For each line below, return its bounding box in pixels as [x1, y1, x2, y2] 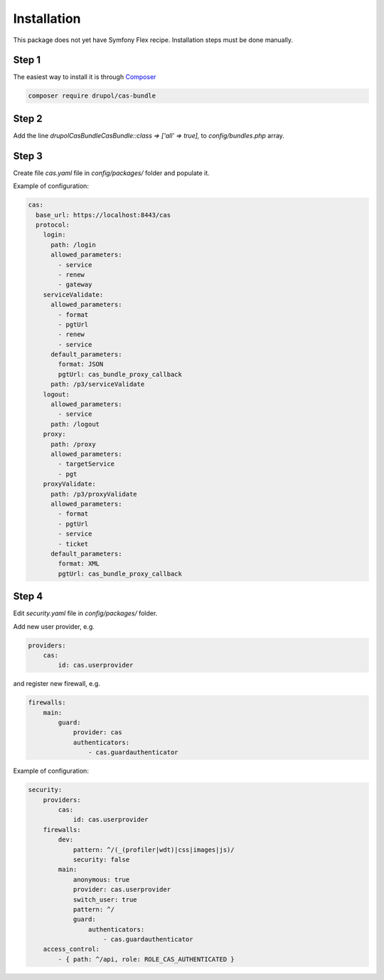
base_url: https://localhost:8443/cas [36, 211, 171, 219]
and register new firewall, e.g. [13, 679, 101, 688]
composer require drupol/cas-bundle [28, 92, 156, 100]
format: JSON [58, 360, 104, 368]
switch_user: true [73, 895, 138, 904]
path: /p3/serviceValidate [50, 380, 145, 388]
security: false [73, 855, 130, 863]
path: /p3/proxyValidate [50, 490, 138, 498]
